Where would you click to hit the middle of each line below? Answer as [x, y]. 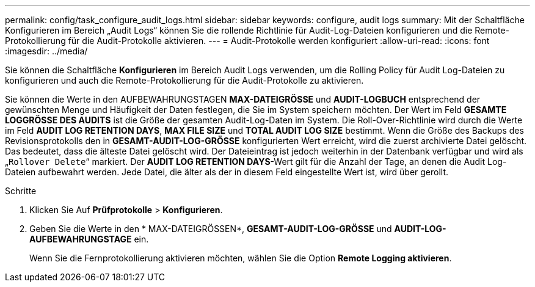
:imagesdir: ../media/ [46, 51]
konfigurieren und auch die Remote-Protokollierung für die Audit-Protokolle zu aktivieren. [184, 80]
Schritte [21, 191]
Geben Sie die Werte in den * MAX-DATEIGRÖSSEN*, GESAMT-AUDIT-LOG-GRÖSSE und [211, 229]
